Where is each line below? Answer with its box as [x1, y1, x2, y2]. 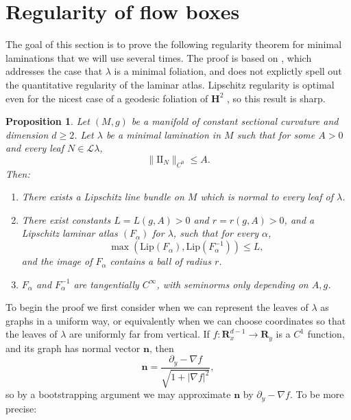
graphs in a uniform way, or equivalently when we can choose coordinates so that [5, 313, 346, 327]
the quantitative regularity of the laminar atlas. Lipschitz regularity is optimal [5, 77, 335, 91]
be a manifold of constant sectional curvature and [131, 114, 339, 128]
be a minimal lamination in [106, 127, 221, 141]
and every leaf [5, 141, 64, 155]
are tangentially [73, 277, 139, 291]
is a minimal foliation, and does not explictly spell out [114, 64, 342, 78]
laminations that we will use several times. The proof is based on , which [5, 50, 312, 65]
